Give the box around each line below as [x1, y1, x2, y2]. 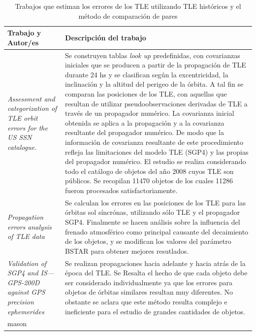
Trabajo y [7, 28, 41, 38]
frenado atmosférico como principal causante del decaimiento [65, 226, 249, 236]
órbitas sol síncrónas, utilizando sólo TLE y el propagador [65, 207, 240, 217]
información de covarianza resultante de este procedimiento [65, 136, 244, 147]
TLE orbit [7, 112, 38, 123]
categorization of [7, 103, 57, 113]
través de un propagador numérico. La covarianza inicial [65, 108, 234, 118]
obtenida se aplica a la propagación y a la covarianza [65, 117, 224, 128]
